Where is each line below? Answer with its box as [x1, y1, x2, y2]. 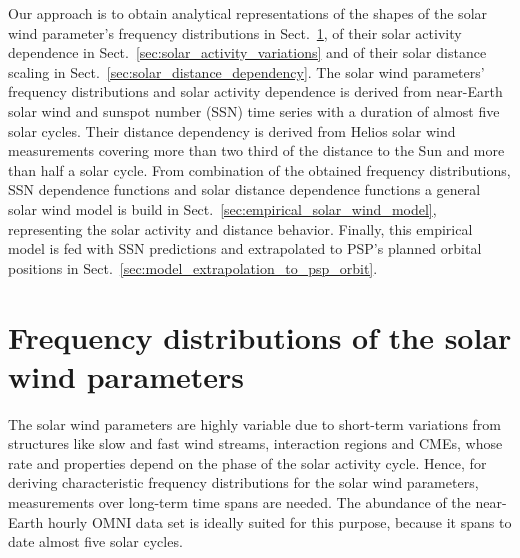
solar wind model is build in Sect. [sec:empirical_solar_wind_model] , [8, 198, 437, 219]
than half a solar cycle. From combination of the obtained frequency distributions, [8, 159, 511, 180]
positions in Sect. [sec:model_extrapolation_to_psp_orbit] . [8, 257, 378, 278]
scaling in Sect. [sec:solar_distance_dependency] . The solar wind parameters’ [8, 61, 485, 82]
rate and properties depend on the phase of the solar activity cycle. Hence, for [8, 452, 487, 473]
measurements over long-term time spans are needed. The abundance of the [8, 492, 471, 512]
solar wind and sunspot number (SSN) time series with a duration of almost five [8, 100, 500, 121]
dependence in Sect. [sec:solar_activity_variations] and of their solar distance [8, 42, 487, 63]
